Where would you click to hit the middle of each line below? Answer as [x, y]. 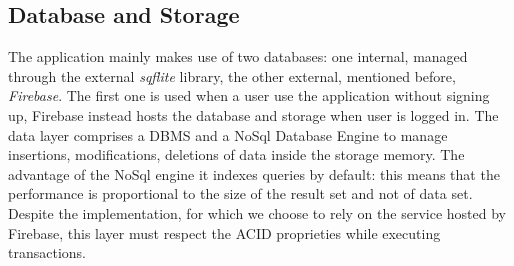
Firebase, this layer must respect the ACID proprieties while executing [224, 232]
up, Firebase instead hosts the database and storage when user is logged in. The [253, 114]
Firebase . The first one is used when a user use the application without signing [249, 95]
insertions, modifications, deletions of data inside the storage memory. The [236, 154]
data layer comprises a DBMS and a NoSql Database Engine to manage [228, 134]
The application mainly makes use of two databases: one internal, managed [238, 56]
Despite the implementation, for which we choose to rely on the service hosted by [257, 212]
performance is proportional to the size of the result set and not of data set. [240, 193]
